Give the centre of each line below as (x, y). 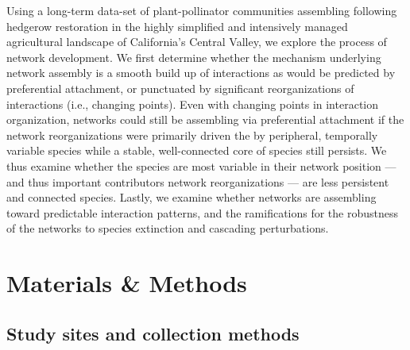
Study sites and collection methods (153, 333)
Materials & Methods (127, 283)
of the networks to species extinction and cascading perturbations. (168, 228)
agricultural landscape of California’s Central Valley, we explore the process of (197, 42)
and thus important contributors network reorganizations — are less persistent (198, 181)
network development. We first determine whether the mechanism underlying (194, 57)
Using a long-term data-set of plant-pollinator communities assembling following (202, 10)
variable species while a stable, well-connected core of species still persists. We (197, 150)
